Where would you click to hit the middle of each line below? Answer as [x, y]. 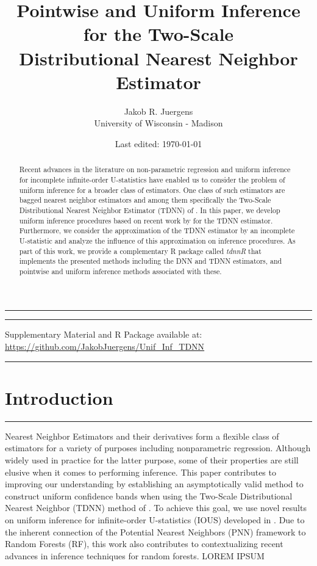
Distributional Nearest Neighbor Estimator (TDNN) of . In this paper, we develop [150, 210]
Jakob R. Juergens [158, 111]
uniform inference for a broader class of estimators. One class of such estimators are [152, 190]
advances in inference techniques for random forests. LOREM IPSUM [135, 555]
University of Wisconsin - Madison [158, 123]
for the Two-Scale [158, 34]
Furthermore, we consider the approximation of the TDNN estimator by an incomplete [157, 230]
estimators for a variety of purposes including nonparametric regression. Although [158, 448]
